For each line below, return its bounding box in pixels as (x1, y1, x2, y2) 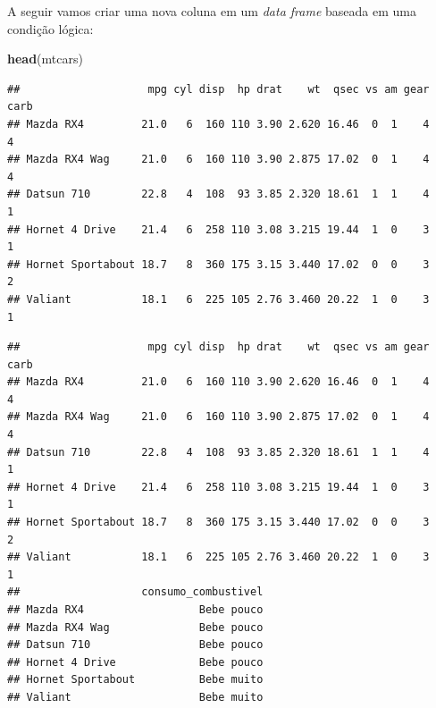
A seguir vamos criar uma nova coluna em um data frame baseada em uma (7, 2, 416, 20)
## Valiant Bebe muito (7, 690, 264, 704)
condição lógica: (7, 19, 94, 38)
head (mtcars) (7, 49, 83, 68)
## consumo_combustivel (7, 586, 264, 599)
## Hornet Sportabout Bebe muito (7, 673, 264, 687)
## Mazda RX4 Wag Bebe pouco (7, 620, 264, 634)
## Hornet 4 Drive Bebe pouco (7, 655, 264, 669)
